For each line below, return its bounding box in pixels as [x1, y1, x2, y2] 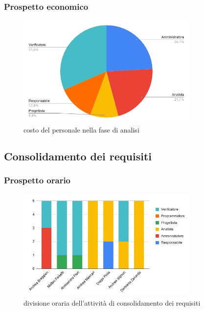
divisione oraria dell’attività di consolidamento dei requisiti [23, 298, 201, 308]
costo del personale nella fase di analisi [23, 124, 139, 134]
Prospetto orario [4, 174, 71, 186]
